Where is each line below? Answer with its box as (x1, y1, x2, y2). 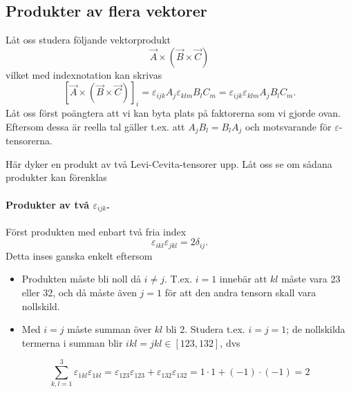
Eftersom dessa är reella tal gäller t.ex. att (6, 119, 185, 133)
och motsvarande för (245, 119, 332, 133)
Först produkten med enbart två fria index (6, 224, 187, 238)
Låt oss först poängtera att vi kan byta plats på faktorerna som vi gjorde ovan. (6, 106, 341, 120)
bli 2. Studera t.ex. (165, 322, 245, 336)
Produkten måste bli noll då (21, 271, 142, 286)
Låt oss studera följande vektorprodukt (6, 32, 171, 47)
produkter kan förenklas (6, 170, 107, 184)
